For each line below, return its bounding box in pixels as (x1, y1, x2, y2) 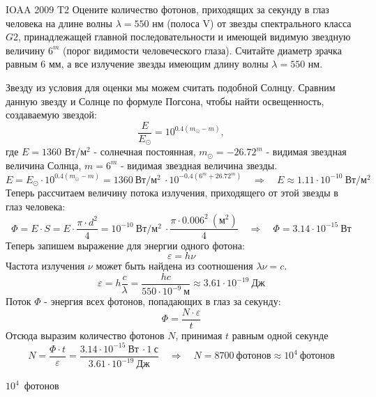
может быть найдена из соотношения (96, 258, 253, 273)
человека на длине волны (6, 15, 113, 30)
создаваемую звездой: (6, 107, 97, 122)
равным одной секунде (232, 327, 329, 342)
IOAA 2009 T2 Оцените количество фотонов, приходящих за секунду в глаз (6, 2, 329, 16)
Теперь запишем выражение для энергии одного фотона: (6, 238, 245, 252)
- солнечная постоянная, (93, 144, 196, 159)
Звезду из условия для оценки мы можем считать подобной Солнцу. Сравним (6, 79, 336, 94)
